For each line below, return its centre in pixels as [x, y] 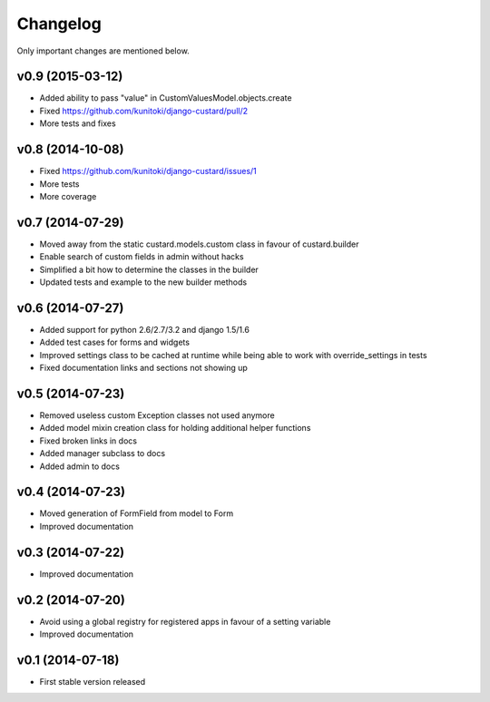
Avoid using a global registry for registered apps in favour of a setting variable [185, 621]
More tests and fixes [78, 123]
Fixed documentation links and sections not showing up [144, 368]
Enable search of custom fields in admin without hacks [142, 257]
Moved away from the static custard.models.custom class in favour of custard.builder [199, 244]
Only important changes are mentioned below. [103, 51]
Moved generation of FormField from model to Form [137, 513]
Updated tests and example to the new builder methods [143, 282]
